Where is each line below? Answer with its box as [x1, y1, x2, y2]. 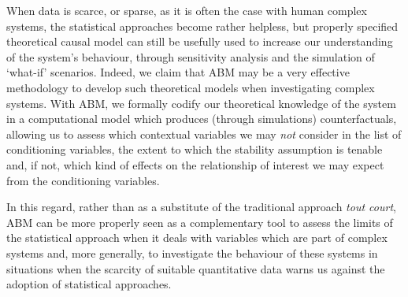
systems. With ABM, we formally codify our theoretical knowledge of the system [6, 95, 396, 111]
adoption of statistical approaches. [6, 276, 172, 292]
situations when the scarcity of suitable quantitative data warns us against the [6, 260, 385, 277]
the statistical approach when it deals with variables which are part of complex [6, 229, 388, 246]
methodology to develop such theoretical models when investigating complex [6, 79, 375, 95]
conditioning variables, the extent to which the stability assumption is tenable [6, 141, 383, 158]
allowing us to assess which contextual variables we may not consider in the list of [6, 125, 402, 142]
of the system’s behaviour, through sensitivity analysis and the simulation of [6, 48, 375, 65]
